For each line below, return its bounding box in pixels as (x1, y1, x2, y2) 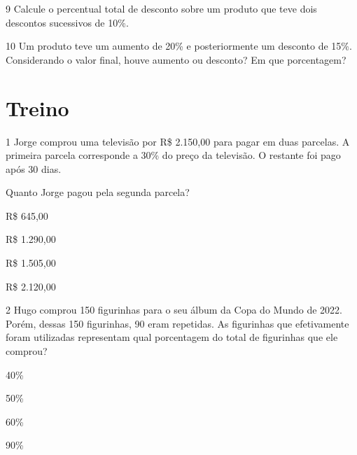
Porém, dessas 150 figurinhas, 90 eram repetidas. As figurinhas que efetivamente (6, 316, 349, 330)
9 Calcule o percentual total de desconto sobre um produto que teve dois (6, 1, 317, 15)
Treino (6, 93, 69, 122)
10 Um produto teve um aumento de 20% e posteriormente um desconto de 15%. (6, 38, 352, 53)
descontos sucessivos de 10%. (6, 15, 129, 29)
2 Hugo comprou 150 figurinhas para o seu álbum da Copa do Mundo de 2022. (6, 302, 342, 317)
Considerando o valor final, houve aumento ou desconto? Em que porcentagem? (6, 52, 346, 66)
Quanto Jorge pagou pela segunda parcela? (6, 185, 190, 199)
